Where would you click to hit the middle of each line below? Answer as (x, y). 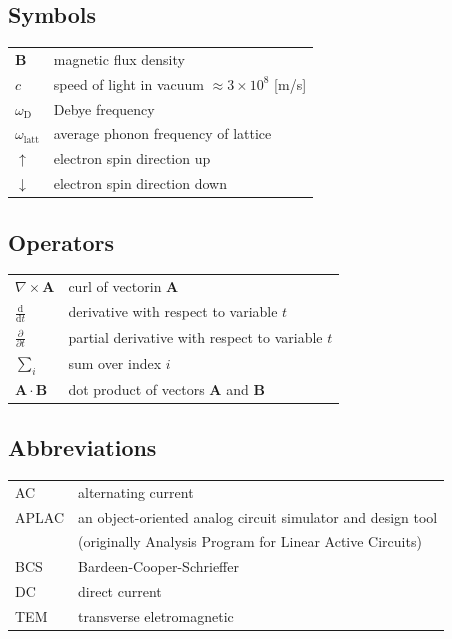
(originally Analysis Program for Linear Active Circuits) (250, 541)
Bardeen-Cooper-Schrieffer (158, 566)
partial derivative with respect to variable (195, 336)
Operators (61, 241)
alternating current (136, 491)
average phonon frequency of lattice (162, 133)
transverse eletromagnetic (156, 616)
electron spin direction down (140, 183)
